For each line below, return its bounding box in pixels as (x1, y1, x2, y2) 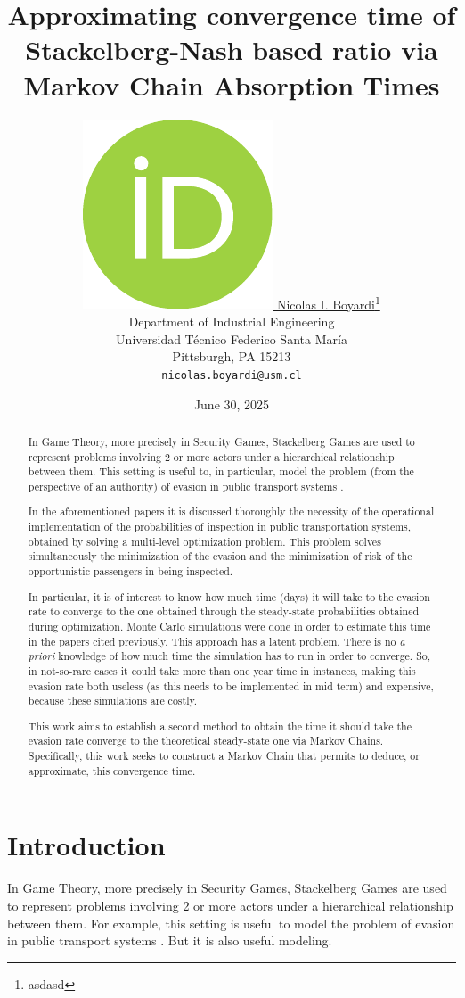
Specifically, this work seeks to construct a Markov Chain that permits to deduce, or (28, 748, 420, 763)
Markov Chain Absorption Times (23, 66, 440, 103)
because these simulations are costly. (28, 693, 198, 708)
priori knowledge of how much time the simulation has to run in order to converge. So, (28, 648, 430, 664)
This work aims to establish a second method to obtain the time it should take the (28, 718, 412, 733)
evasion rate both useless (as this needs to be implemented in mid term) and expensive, (28, 678, 434, 693)
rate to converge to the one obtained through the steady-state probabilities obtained (28, 604, 420, 619)
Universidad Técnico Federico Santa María (116, 329, 347, 348)
